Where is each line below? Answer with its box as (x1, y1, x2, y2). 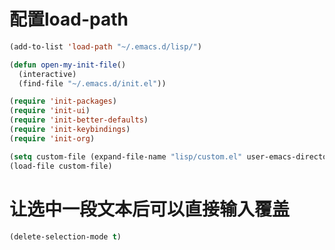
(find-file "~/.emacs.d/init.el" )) (18, 78, 167, 89)
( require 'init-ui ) (9, 106, 91, 116)
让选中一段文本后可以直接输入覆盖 (9, 198, 291, 220)
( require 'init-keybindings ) (9, 125, 131, 135)
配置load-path (9, 8, 129, 31)
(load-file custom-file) (9, 161, 113, 171)
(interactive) (18, 69, 77, 79)
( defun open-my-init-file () (9, 60, 127, 70)
